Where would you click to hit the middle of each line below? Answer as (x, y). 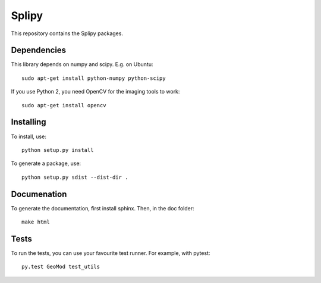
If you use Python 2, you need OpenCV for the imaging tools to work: (95, 92)
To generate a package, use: (46, 163)
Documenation (39, 194)
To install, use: (29, 136)
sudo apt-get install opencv (64, 105)
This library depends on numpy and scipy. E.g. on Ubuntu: (82, 64)
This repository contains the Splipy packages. (67, 33)
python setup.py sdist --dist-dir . (75, 177)
